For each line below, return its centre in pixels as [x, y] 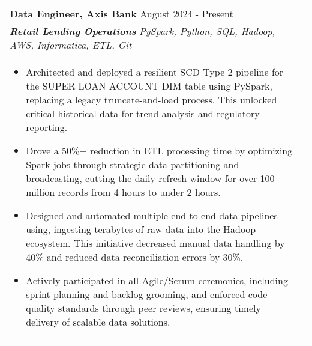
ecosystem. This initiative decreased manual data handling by [155, 243]
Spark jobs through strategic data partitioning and [133, 164]
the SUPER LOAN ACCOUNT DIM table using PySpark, [149, 86]
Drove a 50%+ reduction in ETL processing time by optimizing [159, 150]
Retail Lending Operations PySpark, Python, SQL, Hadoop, [142, 31]
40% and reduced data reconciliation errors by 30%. [135, 257]
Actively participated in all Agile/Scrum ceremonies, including [157, 280]
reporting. [47, 127]
